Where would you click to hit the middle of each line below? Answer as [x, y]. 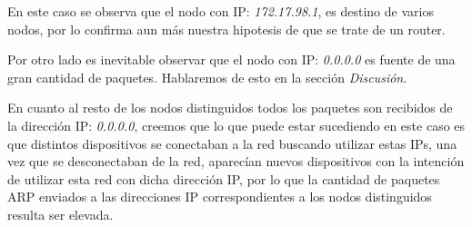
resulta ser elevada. [60, 214]
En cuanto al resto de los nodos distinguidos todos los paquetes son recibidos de [230, 108]
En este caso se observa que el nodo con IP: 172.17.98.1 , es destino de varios [221, 11]
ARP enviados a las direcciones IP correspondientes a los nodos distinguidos [220, 197]
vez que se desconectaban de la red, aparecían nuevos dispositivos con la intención [236, 161]
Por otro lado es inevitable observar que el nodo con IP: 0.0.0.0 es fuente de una [231, 59]
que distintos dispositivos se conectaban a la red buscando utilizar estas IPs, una [232, 143]
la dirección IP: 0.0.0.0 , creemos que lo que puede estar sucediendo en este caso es [236, 125]
